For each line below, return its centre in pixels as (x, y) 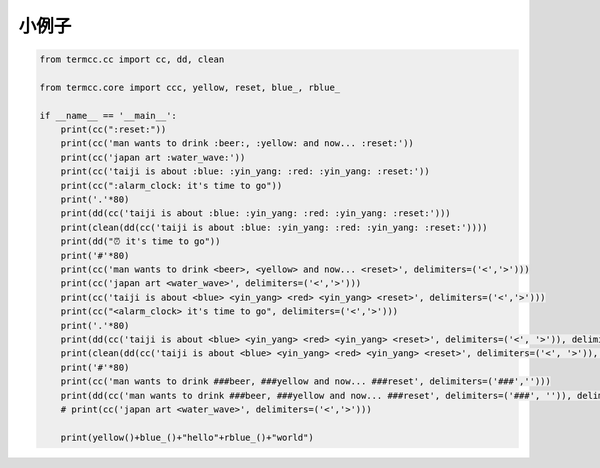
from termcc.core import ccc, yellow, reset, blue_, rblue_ (190, 87)
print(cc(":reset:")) (113, 129)
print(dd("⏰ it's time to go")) (140, 241)
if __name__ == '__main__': (108, 115)
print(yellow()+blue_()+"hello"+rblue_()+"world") (187, 437)
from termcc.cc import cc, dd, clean (132, 59)
